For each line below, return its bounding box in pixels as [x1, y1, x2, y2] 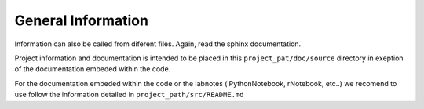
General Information [14, 12, 149, 29]
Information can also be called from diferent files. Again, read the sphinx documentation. [14, 39, 302, 49]
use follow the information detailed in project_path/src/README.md [14, 90, 244, 100]
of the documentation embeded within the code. [14, 64, 171, 74]
